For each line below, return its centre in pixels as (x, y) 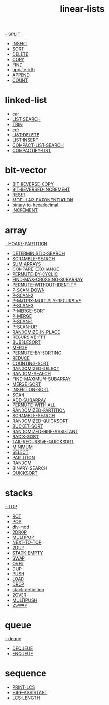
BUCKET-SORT (27, 426)
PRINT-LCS (23, 687)
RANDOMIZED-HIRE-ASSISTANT (45, 431)
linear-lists (82, 9)
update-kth (23, 70)
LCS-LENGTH (26, 698)
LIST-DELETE (26, 135)
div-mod (21, 527)
